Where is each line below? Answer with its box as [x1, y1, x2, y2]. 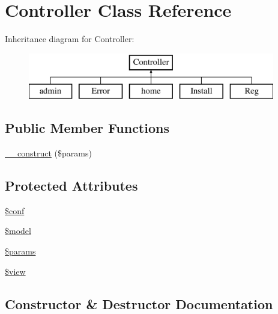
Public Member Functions [5, 119, 169, 137]
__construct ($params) [5, 147, 92, 159]
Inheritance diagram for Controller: [5, 32, 134, 45]
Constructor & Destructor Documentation [5, 294, 273, 313]
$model [5, 224, 31, 237]
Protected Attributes [5, 176, 138, 195]
